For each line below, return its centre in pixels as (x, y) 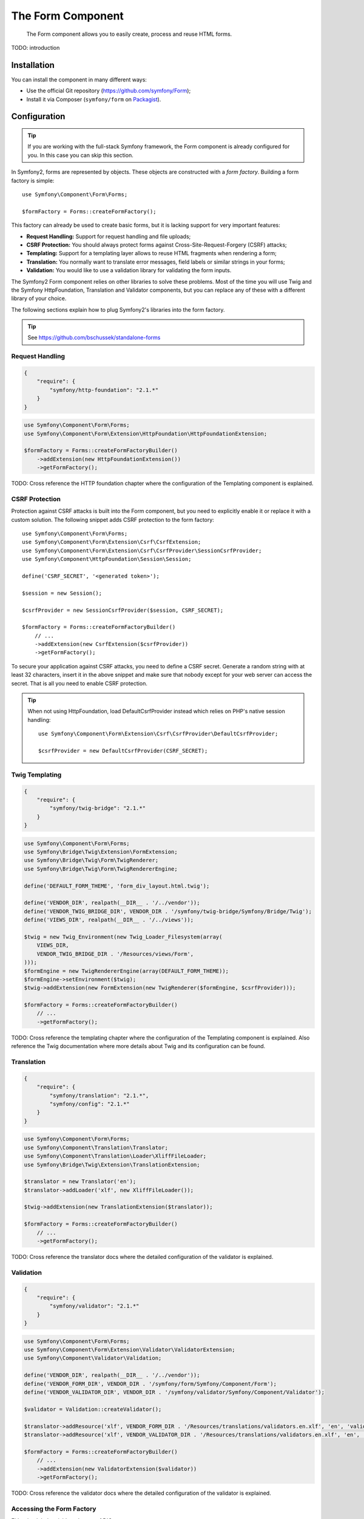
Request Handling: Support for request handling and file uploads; (109, 236)
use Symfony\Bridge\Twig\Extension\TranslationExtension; (112, 1164)
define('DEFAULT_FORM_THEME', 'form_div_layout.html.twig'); (117, 886)
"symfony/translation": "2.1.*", (99, 1096)
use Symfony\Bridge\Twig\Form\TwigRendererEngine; (101, 869)
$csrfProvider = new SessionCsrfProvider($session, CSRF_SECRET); (123, 610)
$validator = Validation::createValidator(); (93, 1409)
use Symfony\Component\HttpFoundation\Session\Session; (107, 559)
